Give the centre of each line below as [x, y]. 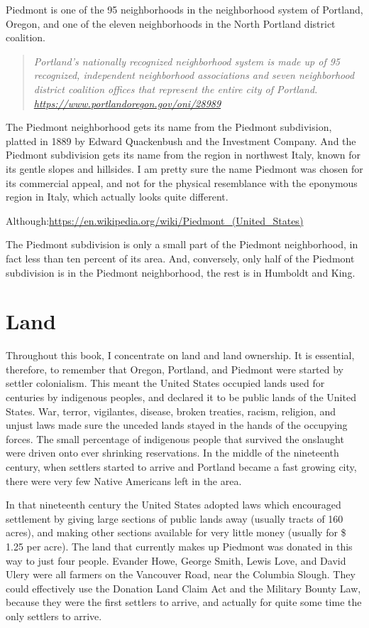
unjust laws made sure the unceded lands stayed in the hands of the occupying [177, 425]
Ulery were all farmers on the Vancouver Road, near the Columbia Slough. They [181, 574]
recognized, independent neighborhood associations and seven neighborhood [194, 75]
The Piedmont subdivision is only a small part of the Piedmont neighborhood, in [182, 244]
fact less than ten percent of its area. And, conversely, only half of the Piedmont [180, 258]
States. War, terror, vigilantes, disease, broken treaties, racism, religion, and [171, 411]
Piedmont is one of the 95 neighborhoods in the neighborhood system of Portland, [184, 9]
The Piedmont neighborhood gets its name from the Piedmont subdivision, [169, 127]
